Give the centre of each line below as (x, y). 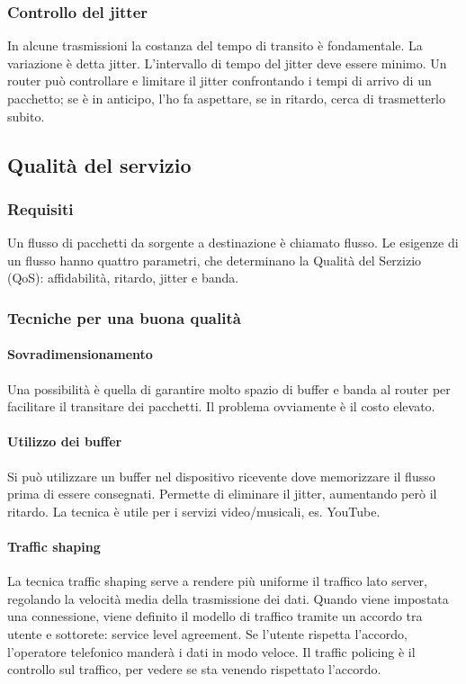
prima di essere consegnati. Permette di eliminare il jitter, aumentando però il (222, 494)
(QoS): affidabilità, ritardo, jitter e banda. (123, 278)
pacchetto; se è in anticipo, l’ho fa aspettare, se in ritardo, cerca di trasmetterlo (227, 98)
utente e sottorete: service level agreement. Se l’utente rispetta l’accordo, (207, 633)
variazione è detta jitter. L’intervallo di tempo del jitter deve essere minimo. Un (227, 63)
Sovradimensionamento (80, 354)
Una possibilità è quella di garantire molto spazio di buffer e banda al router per (229, 388)
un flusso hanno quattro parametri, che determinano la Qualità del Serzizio (215, 260)
